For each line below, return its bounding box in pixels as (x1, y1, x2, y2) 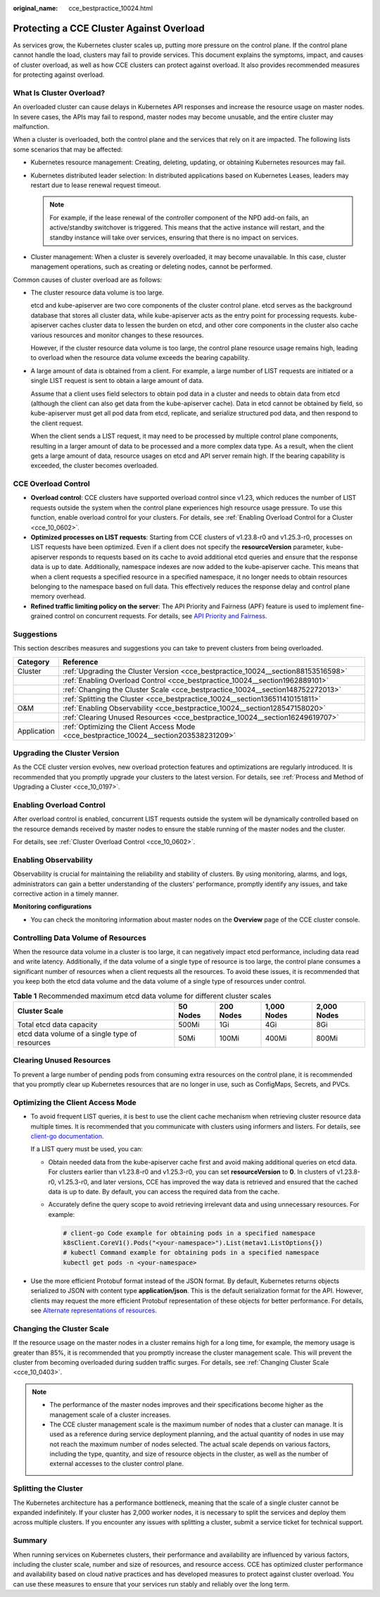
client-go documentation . (30, 1132, 105, 1140)
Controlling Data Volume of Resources (13, 933, 147, 943)
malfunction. (13, 123, 49, 130)
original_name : (13, 4, 58, 12)
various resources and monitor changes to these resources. (30, 331, 204, 339)
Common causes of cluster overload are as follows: (13, 275, 163, 284)
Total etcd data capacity (17, 1020, 98, 1029)
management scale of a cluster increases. (49, 1410, 172, 1419)
